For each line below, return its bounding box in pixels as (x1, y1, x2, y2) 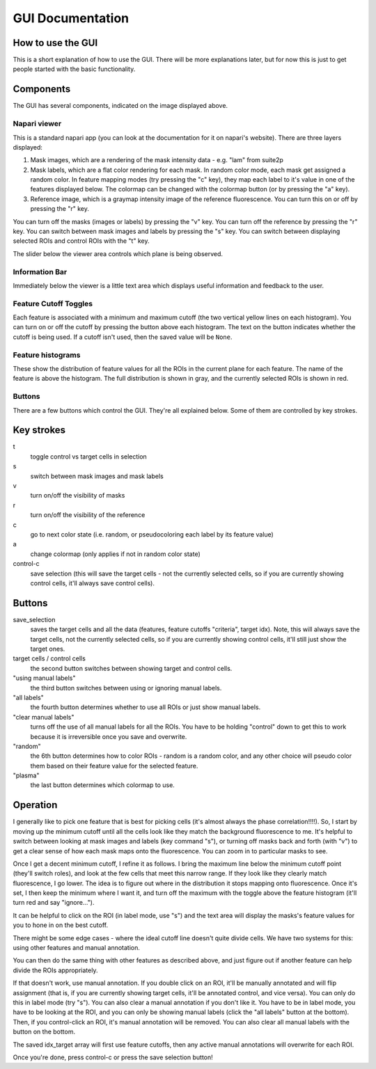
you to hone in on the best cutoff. (13, 921, 108, 929)
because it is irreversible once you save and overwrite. (30, 732, 187, 741)
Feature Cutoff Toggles (13, 299, 93, 308)
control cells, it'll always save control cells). (30, 578, 155, 587)
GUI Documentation (13, 10, 130, 26)
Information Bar (13, 267, 68, 276)
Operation (13, 799, 58, 811)
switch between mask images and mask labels (30, 472, 164, 480)
